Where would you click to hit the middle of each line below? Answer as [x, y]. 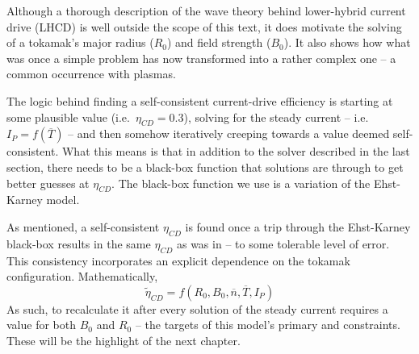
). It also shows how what [347, 42]
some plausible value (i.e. [68, 117]
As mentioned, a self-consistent [83, 226]
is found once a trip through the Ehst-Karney [298, 226]
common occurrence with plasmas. [91, 74]
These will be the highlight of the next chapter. [124, 340]
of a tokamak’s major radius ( [80, 42]
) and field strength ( [219, 42]
